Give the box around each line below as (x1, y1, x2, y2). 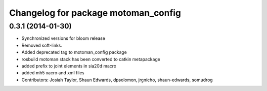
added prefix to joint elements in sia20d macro (21, 63, 117, 69)
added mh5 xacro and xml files (21, 70, 85, 76)
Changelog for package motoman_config (9, 7, 181, 18)
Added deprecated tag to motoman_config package (21, 49, 127, 55)
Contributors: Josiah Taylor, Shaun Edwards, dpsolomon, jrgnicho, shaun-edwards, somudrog (21, 77, 213, 83)
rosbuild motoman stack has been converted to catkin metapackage (21, 56, 161, 62)
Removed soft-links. (21, 42, 63, 48)
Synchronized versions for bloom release (21, 35, 106, 41)
